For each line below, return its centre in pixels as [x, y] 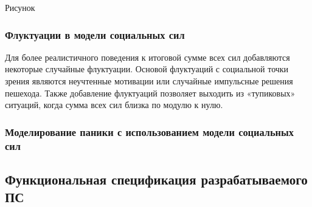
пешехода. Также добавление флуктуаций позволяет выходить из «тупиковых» [150, 93]
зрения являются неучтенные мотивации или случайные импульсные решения [149, 81]
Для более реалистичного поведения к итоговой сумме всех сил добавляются [147, 57]
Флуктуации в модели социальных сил [95, 34]
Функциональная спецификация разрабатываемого [156, 179]
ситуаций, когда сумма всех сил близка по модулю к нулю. [114, 105]
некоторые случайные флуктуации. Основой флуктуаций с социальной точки [147, 69]
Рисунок [20, 7]
